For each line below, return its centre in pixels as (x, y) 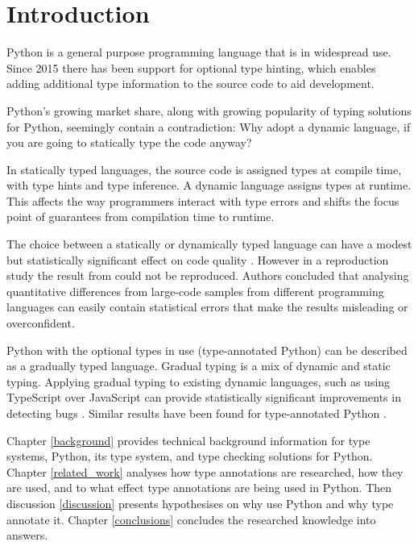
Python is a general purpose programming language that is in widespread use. (199, 52)
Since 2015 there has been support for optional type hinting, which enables (191, 67)
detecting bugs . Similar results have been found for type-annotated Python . (197, 413)
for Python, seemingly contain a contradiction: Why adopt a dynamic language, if (209, 126)
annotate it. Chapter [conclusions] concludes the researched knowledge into (191, 519)
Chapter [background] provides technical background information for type (188, 440)
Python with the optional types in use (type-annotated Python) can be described (207, 350)
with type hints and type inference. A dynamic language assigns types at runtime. (209, 185)
